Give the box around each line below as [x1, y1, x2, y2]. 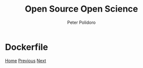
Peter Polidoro [67, 19, 96, 25]
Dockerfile [5, 41, 48, 52]
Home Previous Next [5, 57, 47, 64]
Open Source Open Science [25, 3, 138, 15]
